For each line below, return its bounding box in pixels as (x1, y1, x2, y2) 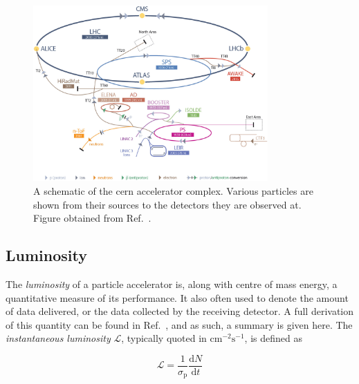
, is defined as (244, 331, 302, 345)
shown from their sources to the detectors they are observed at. (33, 197, 302, 211)
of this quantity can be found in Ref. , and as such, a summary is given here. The (6, 317, 353, 332)
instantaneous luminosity (6, 331, 111, 345)
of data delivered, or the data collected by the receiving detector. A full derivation (6, 304, 354, 318)
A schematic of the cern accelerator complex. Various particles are (33, 183, 313, 198)
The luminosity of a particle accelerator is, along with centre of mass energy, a (6, 276, 338, 291)
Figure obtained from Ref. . (33, 211, 151, 225)
